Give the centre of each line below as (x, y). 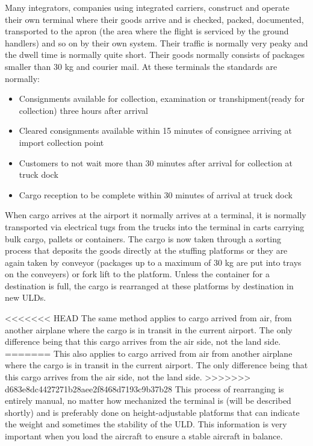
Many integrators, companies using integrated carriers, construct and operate (147, 7)
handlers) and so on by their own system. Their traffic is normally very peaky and (156, 42)
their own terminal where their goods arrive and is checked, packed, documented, (154, 19)
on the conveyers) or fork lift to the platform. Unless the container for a (137, 274)
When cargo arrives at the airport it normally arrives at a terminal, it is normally (156, 215)
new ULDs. (26, 297)
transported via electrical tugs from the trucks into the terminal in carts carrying (155, 226)
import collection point (61, 142)
